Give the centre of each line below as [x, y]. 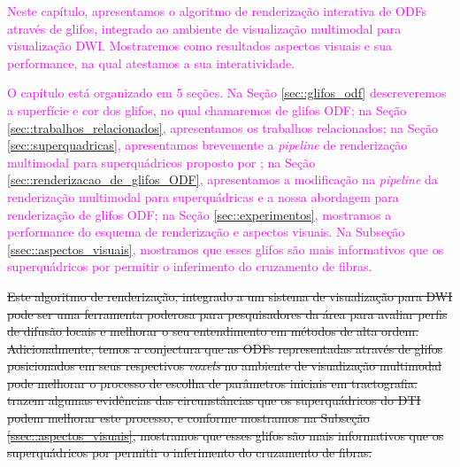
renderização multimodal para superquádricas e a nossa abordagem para [203, 196]
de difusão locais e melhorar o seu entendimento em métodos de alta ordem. [213, 331]
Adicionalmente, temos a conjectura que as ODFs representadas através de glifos [225, 348]
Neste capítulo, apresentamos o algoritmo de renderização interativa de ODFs [217, 11]
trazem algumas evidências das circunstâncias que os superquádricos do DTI [214, 400]
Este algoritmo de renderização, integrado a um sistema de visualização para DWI [230, 296]
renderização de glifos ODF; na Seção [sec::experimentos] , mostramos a [199, 214]
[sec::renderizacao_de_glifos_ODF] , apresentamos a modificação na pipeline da [222, 179]
